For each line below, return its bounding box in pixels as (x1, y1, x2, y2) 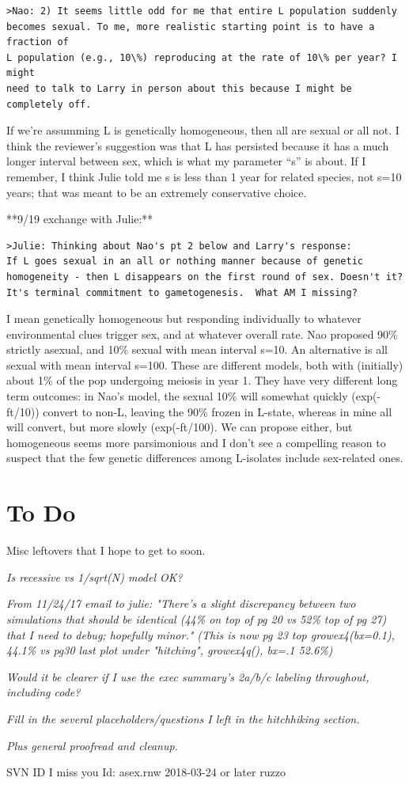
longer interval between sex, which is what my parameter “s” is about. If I (6, 153, 366, 169)
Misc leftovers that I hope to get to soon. (6, 542, 206, 559)
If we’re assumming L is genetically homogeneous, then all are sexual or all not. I (6, 122, 400, 138)
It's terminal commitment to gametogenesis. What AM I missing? (6, 286, 358, 298)
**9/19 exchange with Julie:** (6, 210, 153, 227)
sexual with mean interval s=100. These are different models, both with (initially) (6, 356, 403, 373)
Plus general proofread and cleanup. (6, 737, 178, 753)
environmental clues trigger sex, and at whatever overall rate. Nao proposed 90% (6, 325, 398, 342)
